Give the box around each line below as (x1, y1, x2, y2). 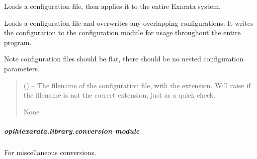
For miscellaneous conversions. (4, 147, 96, 157)
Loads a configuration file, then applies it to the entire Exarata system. (4, 1, 221, 11)
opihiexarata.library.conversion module (4, 125, 140, 136)
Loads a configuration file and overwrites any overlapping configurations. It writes (4, 17, 254, 28)
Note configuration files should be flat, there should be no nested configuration (4, 53, 244, 64)
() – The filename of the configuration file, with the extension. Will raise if (23, 80, 251, 90)
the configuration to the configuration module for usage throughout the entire (4, 27, 241, 38)
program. (4, 37, 32, 47)
